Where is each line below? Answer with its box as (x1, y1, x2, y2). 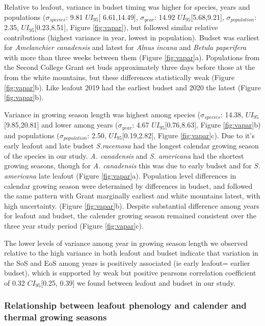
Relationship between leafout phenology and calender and (4, 299, 247, 312)
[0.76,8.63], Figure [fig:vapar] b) (165, 119, 261, 130)
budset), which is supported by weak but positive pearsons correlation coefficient (4, 267, 256, 278)
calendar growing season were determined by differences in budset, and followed (4, 180, 253, 191)
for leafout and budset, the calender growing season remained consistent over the (4, 210, 256, 221)
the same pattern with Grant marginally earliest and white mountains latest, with (4, 190, 260, 201)
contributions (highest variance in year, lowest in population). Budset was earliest (4, 32, 259, 42)
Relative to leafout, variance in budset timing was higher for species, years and (4, 2, 250, 12)
